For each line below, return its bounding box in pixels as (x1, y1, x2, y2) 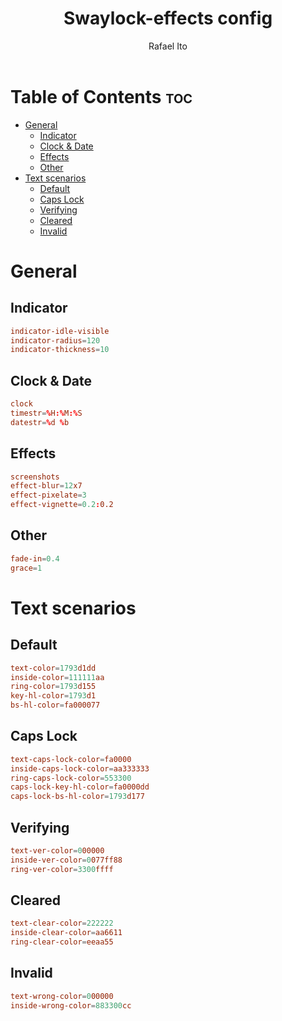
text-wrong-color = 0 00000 (10, 991, 114, 1001)
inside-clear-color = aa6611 (10, 928, 123, 938)
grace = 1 (10, 563, 43, 573)
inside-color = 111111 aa (10, 672, 105, 682)
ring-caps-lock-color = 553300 (10, 773, 132, 783)
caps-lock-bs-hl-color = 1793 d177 (10, 792, 145, 802)
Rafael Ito (148, 40, 188, 52)
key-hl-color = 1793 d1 (10, 691, 97, 701)
